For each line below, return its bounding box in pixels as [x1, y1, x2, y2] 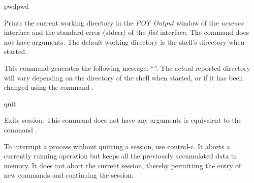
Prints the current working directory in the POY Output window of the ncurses [4, 17, 244, 27]
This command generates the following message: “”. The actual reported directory [4, 62, 251, 73]
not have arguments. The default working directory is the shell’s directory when [4, 36, 245, 47]
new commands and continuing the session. [4, 170, 134, 180]
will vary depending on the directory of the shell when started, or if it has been [4, 72, 243, 82]
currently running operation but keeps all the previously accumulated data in [4, 151, 237, 161]
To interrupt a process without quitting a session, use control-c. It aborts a [4, 141, 230, 151]
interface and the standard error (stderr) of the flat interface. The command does [4, 27, 249, 37]
